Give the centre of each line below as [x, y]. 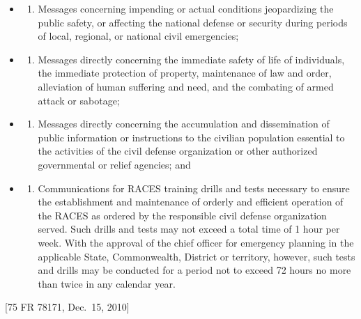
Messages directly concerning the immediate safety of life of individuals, [191, 59]
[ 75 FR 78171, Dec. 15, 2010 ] [67, 307]
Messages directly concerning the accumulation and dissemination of [184, 124]
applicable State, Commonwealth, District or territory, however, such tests [197, 256]
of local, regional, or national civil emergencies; [138, 36]
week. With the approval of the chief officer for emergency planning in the [196, 242]
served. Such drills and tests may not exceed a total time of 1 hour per [189, 229]
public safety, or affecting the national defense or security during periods [193, 22]
